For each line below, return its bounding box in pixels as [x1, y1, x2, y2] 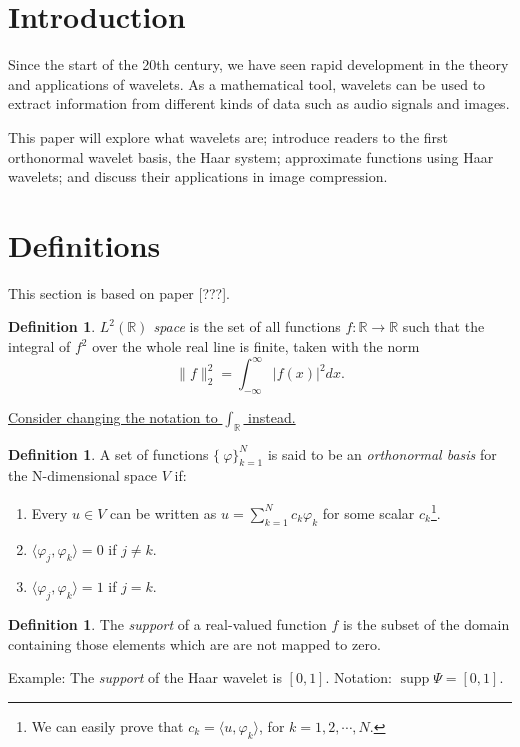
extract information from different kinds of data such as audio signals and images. [8, 93, 510, 114]
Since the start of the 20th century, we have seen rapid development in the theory [8, 54, 509, 75]
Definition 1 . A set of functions [8, 443, 209, 464]
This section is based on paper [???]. [8, 282, 230, 303]
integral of [8, 336, 71, 356]
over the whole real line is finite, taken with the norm [92, 336, 420, 356]
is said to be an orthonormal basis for [267, 443, 497, 464]
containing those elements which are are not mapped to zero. [8, 633, 381, 654]
